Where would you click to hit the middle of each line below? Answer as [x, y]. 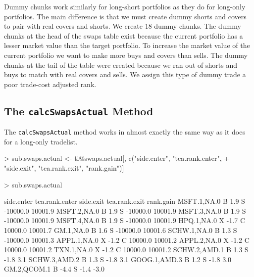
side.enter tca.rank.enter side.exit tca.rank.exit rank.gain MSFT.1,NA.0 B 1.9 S [125, 201]
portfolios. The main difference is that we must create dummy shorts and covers [125, 16]
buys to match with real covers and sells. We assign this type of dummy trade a [125, 74]
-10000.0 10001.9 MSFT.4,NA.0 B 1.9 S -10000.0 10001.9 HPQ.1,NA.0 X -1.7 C [125, 220]
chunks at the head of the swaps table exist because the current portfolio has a [124, 35]
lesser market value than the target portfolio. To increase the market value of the [127, 45]
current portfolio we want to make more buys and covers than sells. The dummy [126, 55]
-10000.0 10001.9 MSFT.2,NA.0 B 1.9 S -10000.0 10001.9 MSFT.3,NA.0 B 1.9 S [125, 210]
